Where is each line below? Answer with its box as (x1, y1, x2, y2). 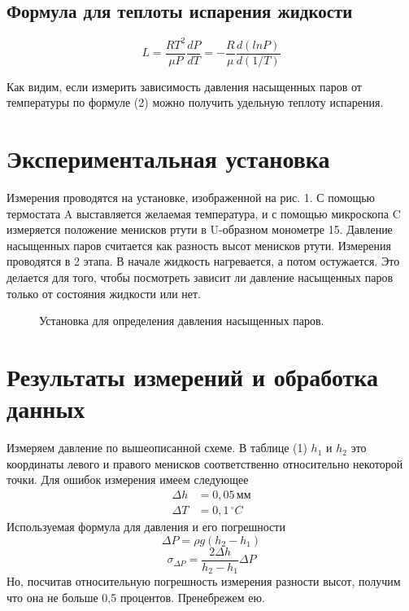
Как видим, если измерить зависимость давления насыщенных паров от (7, 77, 362, 95)
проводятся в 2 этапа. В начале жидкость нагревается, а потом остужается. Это (7, 253, 400, 270)
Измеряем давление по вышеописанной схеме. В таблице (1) (7, 439, 307, 456)
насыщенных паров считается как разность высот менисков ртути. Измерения (7, 236, 391, 253)
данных (7, 392, 85, 425)
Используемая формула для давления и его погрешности (7, 517, 285, 534)
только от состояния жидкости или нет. (7, 284, 201, 301)
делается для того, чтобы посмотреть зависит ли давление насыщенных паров (7, 269, 393, 286)
